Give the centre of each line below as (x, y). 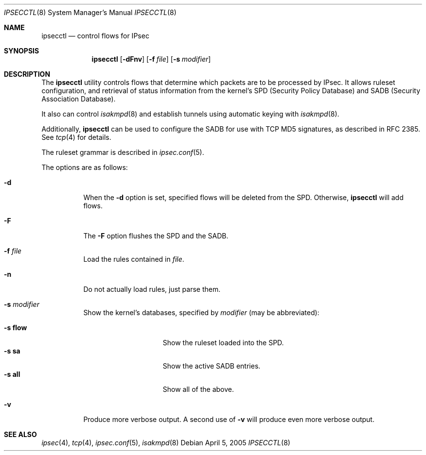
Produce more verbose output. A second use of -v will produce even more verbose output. (229, 419)
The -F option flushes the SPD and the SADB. (156, 236)
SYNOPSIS (22, 51)
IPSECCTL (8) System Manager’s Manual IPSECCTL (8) (90, 12)
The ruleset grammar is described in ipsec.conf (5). (123, 152)
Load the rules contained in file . (134, 259)
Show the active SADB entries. (212, 366)
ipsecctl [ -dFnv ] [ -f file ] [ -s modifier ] (151, 59)
